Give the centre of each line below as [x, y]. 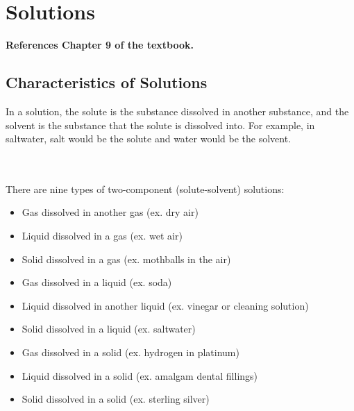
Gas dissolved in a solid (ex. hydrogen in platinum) [130, 352]
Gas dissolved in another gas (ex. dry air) [110, 212]
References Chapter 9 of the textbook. [100, 45]
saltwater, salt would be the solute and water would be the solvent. [149, 139]
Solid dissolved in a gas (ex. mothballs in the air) [126, 259]
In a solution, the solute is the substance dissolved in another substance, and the [177, 111]
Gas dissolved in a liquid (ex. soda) [97, 282]
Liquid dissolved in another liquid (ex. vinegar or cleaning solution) [165, 305]
